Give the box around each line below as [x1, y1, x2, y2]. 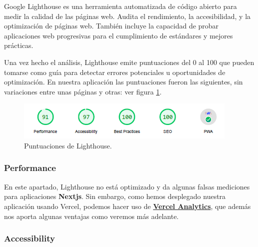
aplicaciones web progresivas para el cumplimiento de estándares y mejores [4, 30, 233, 40]
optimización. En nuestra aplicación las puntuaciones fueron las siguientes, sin [4, 76, 243, 87]
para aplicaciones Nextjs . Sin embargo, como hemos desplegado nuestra [4, 191, 226, 201]
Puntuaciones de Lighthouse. [24, 140, 112, 150]
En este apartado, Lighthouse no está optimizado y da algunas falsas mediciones [4, 181, 250, 191]
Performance [4, 161, 56, 174]
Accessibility [4, 232, 55, 244]
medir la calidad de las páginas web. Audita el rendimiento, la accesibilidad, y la [4, 10, 251, 21]
